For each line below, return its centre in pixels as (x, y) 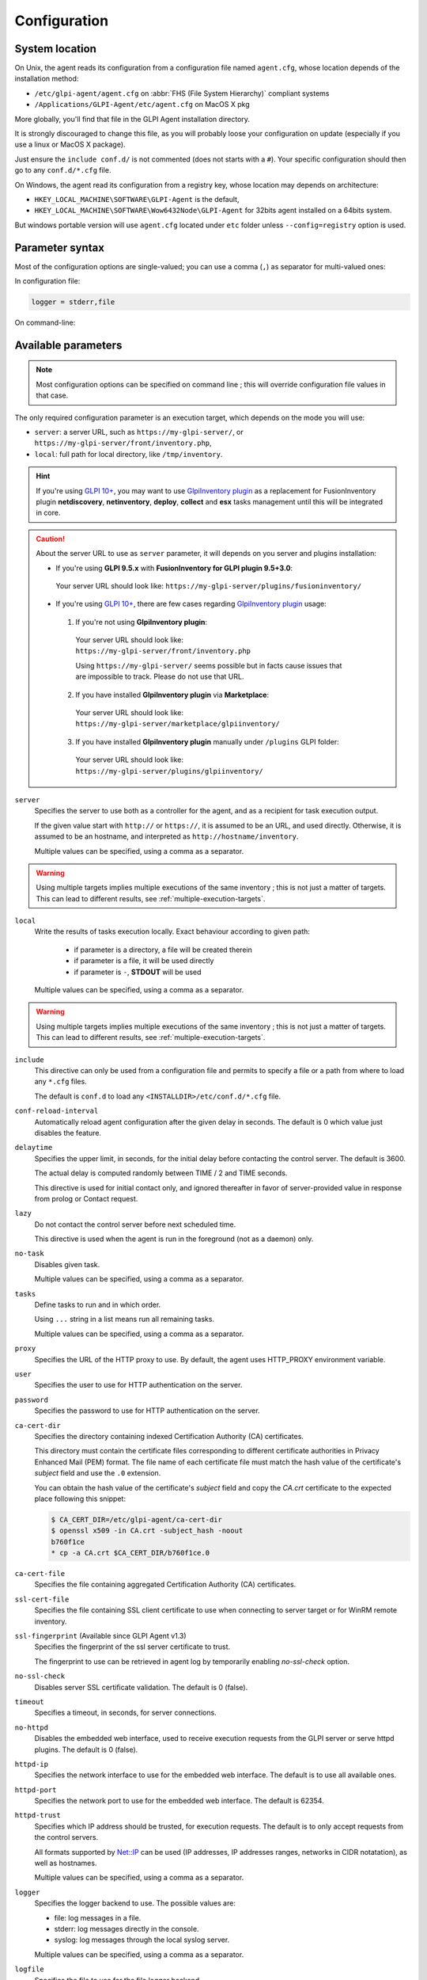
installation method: (47, 78)
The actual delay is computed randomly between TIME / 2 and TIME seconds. (161, 1173)
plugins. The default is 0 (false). (86, 1750)
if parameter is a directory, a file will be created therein (163, 950)
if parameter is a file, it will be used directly (144, 961)
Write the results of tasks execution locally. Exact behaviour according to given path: (172, 931)
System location (55, 49)
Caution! (51, 539)
